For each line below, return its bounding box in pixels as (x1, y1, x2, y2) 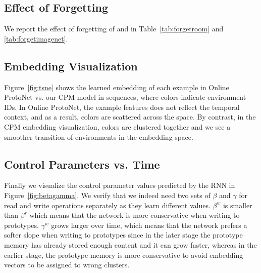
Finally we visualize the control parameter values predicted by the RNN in (4, 180, 235, 190)
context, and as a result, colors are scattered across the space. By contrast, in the (4, 111, 256, 122)
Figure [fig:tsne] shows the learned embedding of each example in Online (4, 82, 229, 92)
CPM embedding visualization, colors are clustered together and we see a (4, 121, 231, 132)
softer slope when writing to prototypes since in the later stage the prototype (4, 229, 243, 240)
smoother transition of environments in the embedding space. (4, 131, 193, 142)
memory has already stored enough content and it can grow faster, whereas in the (4, 239, 257, 250)
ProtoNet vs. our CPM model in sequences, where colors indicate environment (4, 92, 246, 102)
